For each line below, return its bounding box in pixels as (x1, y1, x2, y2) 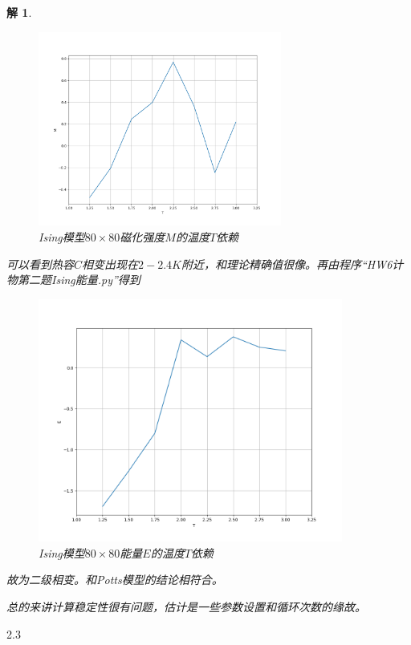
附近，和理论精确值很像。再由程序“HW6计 (181, 255, 404, 272)
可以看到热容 (6, 255, 74, 272)
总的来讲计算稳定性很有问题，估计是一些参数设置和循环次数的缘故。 (6, 598, 366, 615)
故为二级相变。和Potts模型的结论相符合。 (6, 571, 223, 588)
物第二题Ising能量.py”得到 (6, 271, 140, 288)
